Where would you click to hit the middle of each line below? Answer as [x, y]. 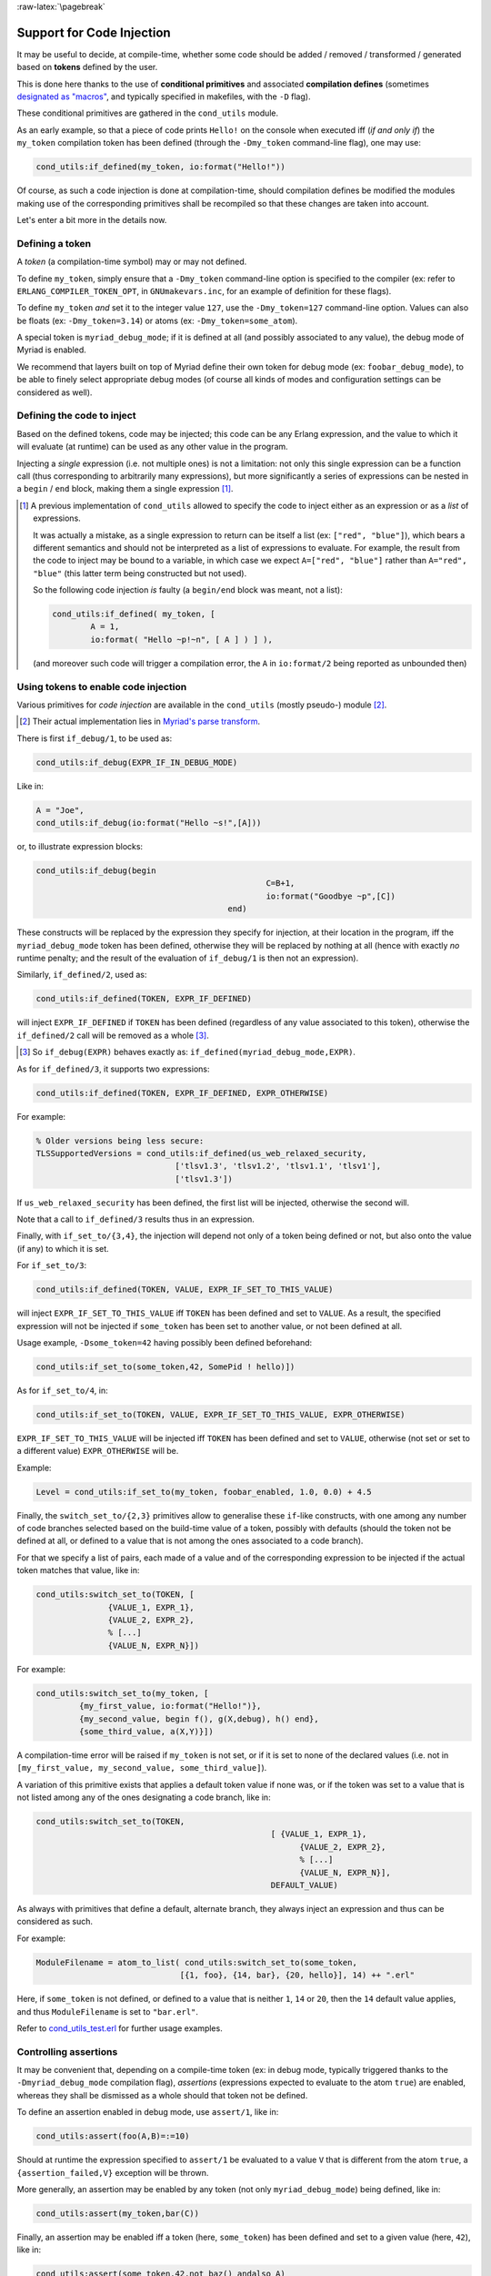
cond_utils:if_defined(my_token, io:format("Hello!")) [160, 167]
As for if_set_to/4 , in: [62, 1390]
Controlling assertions [67, 2051]
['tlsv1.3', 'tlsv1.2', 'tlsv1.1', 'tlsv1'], [278, 1166]
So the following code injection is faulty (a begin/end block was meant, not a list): [188, 590]
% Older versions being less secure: [120, 1141]
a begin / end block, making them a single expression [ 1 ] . [125, 489]
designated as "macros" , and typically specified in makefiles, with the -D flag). [164, 97]
